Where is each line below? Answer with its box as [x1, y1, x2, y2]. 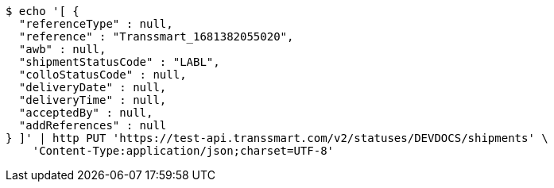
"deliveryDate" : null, [18, 81, 167, 94]
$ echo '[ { [6, 5, 79, 17]
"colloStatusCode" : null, [18, 68, 187, 81]
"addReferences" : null [18, 119, 167, 132]
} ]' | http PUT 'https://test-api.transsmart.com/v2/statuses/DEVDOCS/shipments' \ [6, 132, 548, 144]
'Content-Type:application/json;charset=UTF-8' [32, 144, 335, 157]
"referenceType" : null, [18, 17, 173, 30]
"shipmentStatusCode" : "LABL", [18, 56, 220, 68]
